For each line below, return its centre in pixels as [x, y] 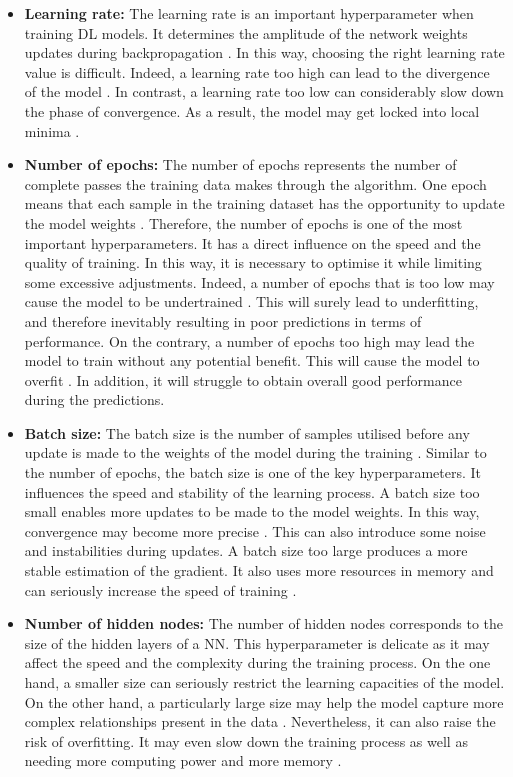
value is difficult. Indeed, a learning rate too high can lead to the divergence [257, 71]
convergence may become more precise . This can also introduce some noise [255, 530]
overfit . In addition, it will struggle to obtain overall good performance [243, 379]
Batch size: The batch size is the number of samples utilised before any [247, 432]
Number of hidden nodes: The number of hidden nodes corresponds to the [264, 623]
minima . [52, 130]
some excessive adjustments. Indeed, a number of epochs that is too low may [259, 281]
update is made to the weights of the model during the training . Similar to [255, 452]
